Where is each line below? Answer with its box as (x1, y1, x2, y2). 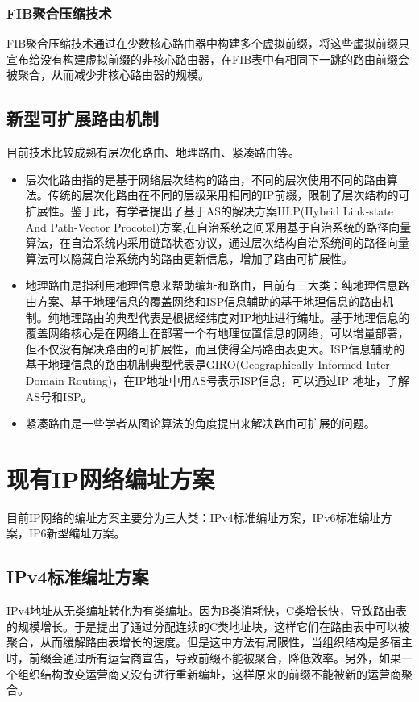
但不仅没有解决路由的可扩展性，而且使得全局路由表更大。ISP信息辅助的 (25, 340, 405, 357)
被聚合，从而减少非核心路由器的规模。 (6, 66, 209, 83)
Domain (25, 371, 64, 388)
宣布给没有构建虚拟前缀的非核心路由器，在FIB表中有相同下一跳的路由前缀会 (6, 50, 410, 67)
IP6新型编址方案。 (28, 524, 126, 541)
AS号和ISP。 (25, 387, 93, 404)
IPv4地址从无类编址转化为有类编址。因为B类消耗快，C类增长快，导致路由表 (6, 602, 407, 619)
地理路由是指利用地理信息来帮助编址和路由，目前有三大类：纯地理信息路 (25, 277, 409, 294)
